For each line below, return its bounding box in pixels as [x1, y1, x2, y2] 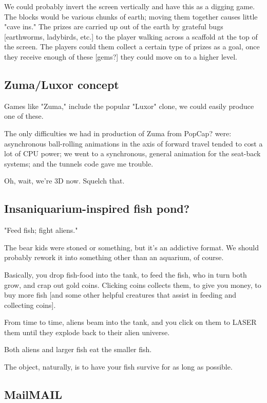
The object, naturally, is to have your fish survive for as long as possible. [4, 361, 233, 372]
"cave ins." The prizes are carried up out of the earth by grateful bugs [4, 21, 223, 32]
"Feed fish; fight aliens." [4, 225, 78, 235]
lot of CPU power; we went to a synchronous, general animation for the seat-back [4, 148, 261, 159]
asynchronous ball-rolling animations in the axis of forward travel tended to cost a [4, 138, 263, 149]
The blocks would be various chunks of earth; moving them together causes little [4, 11, 258, 22]
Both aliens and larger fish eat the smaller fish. [4, 344, 152, 355]
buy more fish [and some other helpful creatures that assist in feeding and [4, 289, 237, 300]
